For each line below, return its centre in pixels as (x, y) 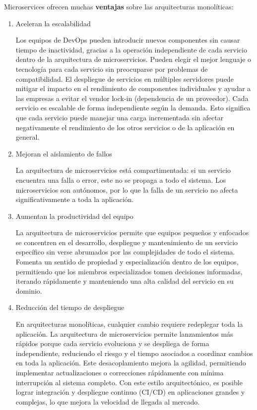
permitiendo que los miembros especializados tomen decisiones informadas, (129, 271)
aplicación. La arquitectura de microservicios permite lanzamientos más (124, 333)
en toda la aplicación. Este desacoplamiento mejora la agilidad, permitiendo (131, 363)
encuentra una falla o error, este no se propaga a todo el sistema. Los (121, 179)
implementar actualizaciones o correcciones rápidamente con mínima (120, 372)
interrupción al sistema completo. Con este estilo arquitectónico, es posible (129, 382)
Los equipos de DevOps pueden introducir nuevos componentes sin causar (128, 40)
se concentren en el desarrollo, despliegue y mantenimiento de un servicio (127, 242)
